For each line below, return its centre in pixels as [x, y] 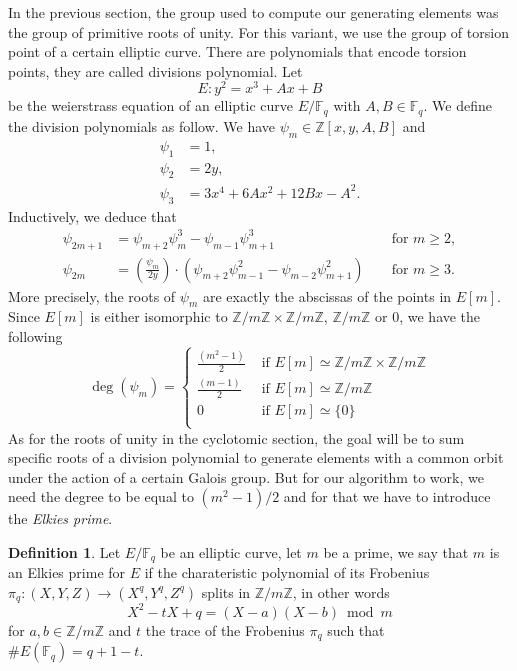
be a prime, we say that [396, 551]
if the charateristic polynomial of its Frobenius [287, 572]
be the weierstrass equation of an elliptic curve [150, 105]
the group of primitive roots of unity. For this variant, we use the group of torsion [258, 31]
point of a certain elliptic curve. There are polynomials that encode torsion [237, 51]
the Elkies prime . [60, 518]
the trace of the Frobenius [225, 629]
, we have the [440, 316]
